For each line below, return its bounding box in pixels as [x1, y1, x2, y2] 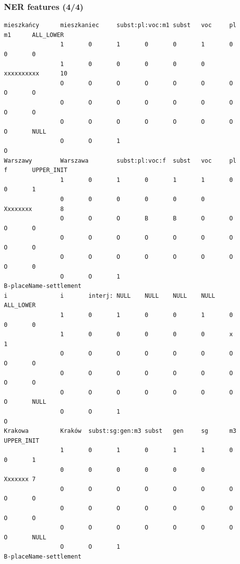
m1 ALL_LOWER [4, 31, 64, 38]
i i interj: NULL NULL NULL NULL [4, 292, 215, 299]
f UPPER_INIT [4, 167, 67, 174]
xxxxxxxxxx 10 [4, 70, 67, 77]
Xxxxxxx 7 [4, 476, 36, 483]
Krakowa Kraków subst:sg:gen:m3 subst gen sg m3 [4, 427, 237, 435]
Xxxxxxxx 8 [4, 205, 64, 212]
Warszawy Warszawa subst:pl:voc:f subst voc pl [4, 157, 237, 164]
